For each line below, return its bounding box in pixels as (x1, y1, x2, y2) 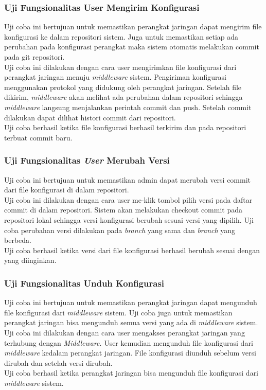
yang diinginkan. (4, 255, 57, 265)
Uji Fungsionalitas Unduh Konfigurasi (4, 276, 165, 289)
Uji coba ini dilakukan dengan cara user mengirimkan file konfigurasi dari (4, 61, 237, 72)
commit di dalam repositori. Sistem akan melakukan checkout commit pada (4, 204, 242, 215)
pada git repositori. (4, 51, 65, 62)
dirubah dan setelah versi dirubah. (4, 357, 113, 368)
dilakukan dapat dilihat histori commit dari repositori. (4, 112, 176, 122)
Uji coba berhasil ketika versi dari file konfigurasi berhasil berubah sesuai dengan (4, 244, 260, 255)
